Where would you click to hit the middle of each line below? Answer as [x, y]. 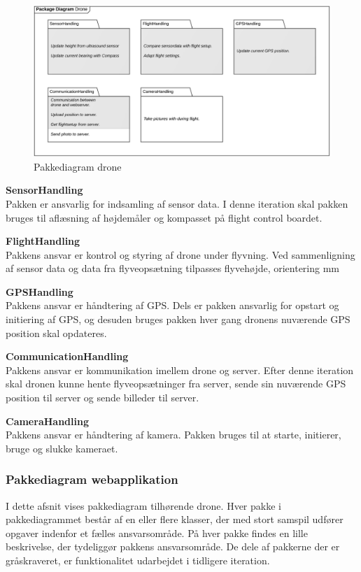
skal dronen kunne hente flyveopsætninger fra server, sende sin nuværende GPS [176, 384]
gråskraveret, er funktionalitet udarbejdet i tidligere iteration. [138, 560]
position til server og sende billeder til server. [102, 398]
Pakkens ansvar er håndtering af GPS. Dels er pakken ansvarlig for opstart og [172, 305]
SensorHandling [44, 190]
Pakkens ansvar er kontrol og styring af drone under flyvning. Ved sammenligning [180, 254]
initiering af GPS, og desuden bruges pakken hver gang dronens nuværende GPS [178, 319]
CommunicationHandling [67, 356]
